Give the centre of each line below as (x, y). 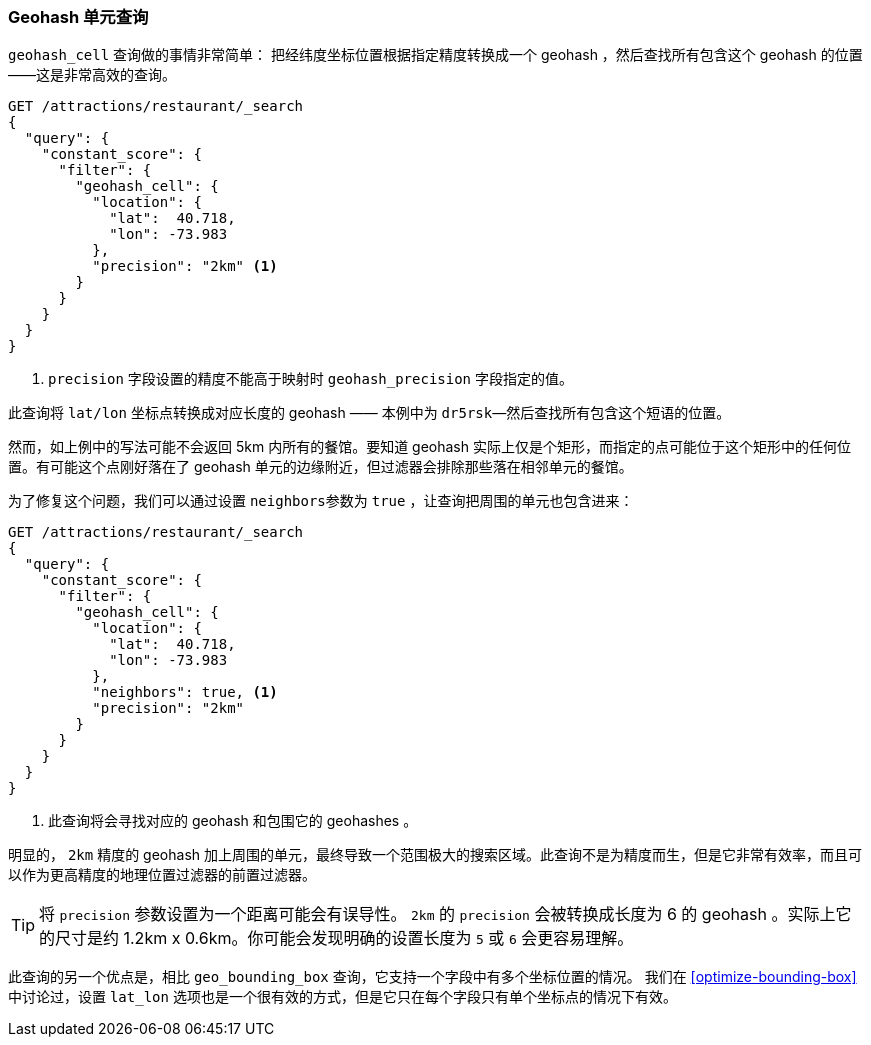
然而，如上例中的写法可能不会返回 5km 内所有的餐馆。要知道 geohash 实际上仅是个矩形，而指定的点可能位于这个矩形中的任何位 (429, 447)
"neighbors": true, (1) (185, 692)
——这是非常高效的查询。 (92, 75)
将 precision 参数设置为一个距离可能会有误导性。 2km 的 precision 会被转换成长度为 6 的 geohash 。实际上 (437, 914)
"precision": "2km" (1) (185, 266)
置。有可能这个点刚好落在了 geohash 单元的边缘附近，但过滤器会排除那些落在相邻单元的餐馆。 (320, 467)
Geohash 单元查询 (78, 17)
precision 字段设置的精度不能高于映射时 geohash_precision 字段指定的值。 (310, 379)
